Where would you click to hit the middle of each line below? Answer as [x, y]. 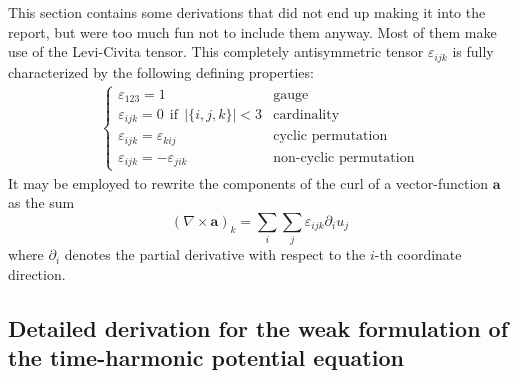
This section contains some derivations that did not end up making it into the [247, 12]
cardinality [306, 115]
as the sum [41, 202]
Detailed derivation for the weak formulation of [258, 327]
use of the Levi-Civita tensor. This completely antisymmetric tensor [216, 51]
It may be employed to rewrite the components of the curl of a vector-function [248, 182]
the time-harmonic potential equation [206, 357]
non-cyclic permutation [344, 157]
